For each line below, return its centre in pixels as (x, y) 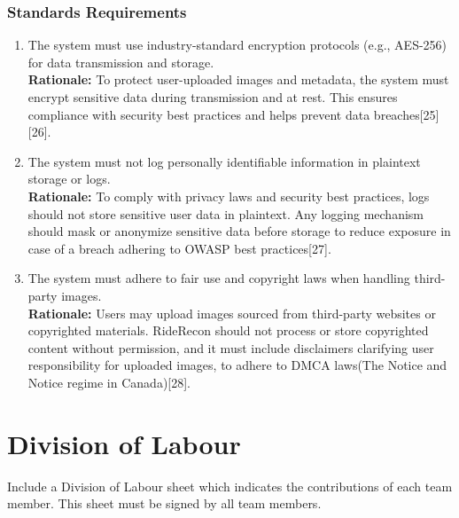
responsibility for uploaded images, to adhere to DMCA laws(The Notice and (237, 365)
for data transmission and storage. (121, 62)
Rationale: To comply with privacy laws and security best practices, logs (229, 196)
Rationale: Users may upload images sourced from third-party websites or (232, 313)
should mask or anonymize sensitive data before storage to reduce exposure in (239, 231)
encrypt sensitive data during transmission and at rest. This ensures (213, 97)
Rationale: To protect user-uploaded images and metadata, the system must (238, 79)
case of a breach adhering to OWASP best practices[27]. (179, 248)
